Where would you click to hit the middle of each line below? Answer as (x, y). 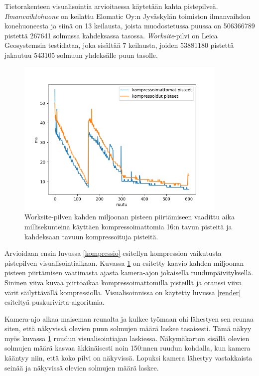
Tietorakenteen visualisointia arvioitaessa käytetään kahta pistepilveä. (111, 6)
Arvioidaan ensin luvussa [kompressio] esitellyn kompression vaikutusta (113, 253)
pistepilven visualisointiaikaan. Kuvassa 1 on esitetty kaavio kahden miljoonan (124, 263)
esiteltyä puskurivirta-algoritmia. (55, 302)
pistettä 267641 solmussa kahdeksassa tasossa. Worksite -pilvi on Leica (111, 35)
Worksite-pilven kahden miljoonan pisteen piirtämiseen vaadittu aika (129, 217)
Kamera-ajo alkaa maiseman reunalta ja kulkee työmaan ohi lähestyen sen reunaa (129, 318)
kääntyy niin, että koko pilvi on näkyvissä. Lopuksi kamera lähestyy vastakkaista (129, 358)
